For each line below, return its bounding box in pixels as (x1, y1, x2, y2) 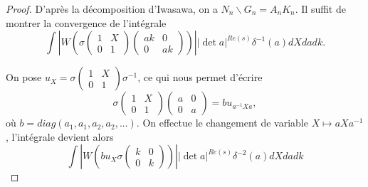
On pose (6, 70, 42, 85)
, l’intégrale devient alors (6, 129, 114, 144)
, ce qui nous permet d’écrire (137, 70, 263, 85)
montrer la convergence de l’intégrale (6, 15, 167, 30)
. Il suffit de (295, 1, 346, 16)
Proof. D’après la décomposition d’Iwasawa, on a (6, 1, 218, 16)
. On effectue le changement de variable (136, 115, 308, 130)
